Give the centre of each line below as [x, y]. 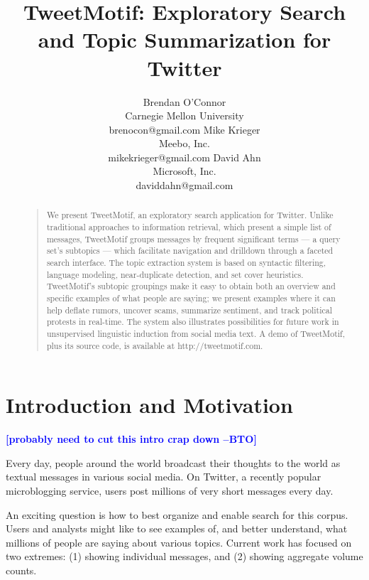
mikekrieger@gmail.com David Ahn [184, 157]
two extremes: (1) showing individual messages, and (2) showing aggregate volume [184, 556]
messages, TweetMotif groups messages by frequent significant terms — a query [193, 238]
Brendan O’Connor [184, 101]
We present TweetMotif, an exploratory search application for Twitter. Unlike [190, 215]
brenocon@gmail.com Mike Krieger [184, 129]
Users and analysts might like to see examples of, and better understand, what [177, 528]
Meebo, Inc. [184, 143]
